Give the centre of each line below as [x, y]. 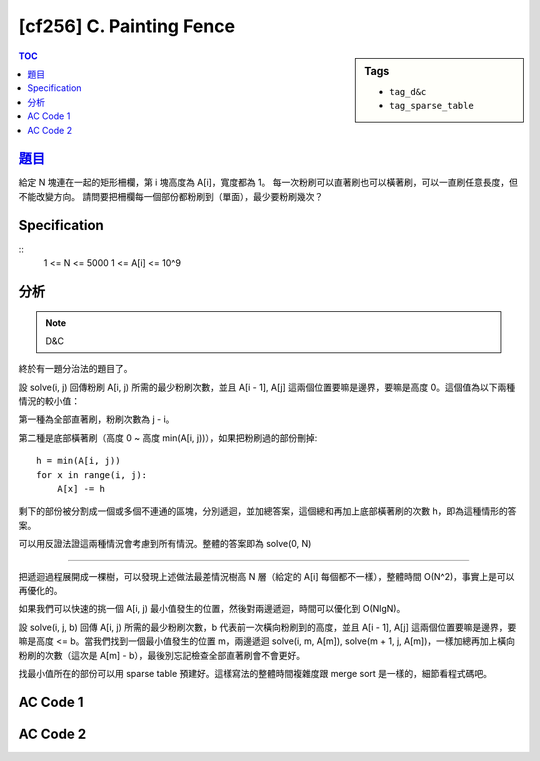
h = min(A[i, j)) [78, 461]
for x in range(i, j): [92, 474]
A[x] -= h [80, 489]
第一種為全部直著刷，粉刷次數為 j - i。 [96, 419]
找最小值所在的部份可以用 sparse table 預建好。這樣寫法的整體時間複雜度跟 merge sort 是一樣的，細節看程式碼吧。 [255, 673]
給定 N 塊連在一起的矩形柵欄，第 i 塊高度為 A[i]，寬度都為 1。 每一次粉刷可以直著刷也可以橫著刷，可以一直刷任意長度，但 [268, 182]
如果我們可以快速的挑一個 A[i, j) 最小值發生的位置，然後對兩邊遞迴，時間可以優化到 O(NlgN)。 [212, 609]
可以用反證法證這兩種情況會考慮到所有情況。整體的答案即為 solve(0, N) [165, 544]
